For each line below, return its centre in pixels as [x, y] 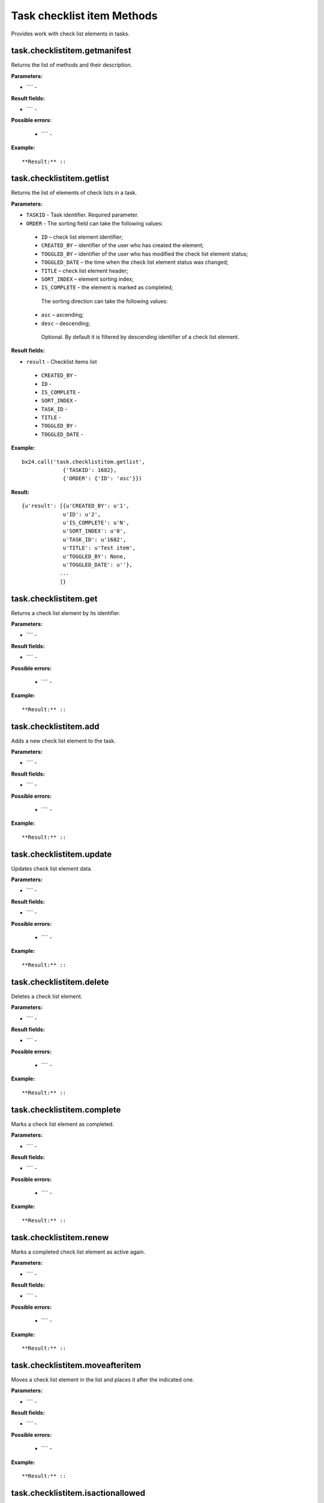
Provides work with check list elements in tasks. [70, 34]
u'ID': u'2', [82, 514]
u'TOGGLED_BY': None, [94, 556]
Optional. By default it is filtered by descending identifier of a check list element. [140, 337]
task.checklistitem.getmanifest [71, 51]
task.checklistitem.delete [60, 982]
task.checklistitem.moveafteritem [76, 1365]
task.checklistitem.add [55, 727]
